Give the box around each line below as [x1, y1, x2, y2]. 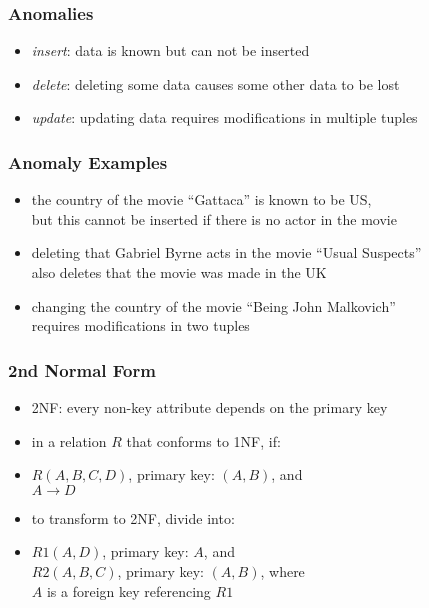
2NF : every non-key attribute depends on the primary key [31, 397, 388, 417]
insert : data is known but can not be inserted [31, 40, 310, 61]
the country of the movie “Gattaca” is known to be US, [31, 189, 372, 210]
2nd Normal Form [8, 357, 156, 382]
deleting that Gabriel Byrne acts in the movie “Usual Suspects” [31, 242, 422, 263]
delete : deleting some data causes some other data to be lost [31, 73, 400, 94]
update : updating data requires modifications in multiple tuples [31, 107, 418, 128]
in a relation [31, 430, 107, 451]
